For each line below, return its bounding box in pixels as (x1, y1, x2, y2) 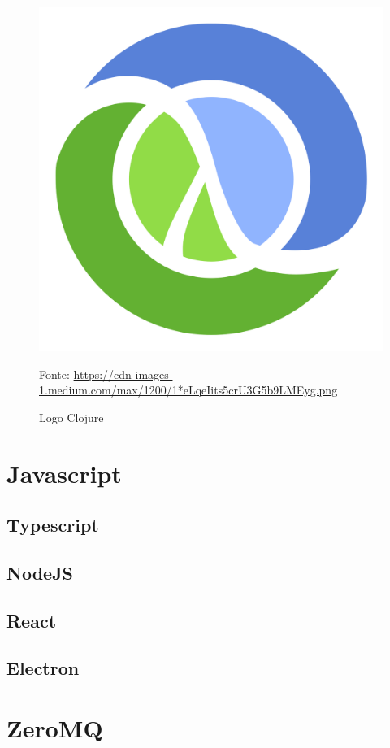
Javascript (6, 456, 122, 489)
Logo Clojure (39, 408, 104, 425)
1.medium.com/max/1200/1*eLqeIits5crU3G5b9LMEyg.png (39, 381, 338, 398)
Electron (6, 655, 80, 681)
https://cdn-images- (73, 365, 173, 382)
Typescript (6, 512, 99, 537)
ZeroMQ (6, 711, 103, 745)
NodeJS (6, 559, 74, 585)
